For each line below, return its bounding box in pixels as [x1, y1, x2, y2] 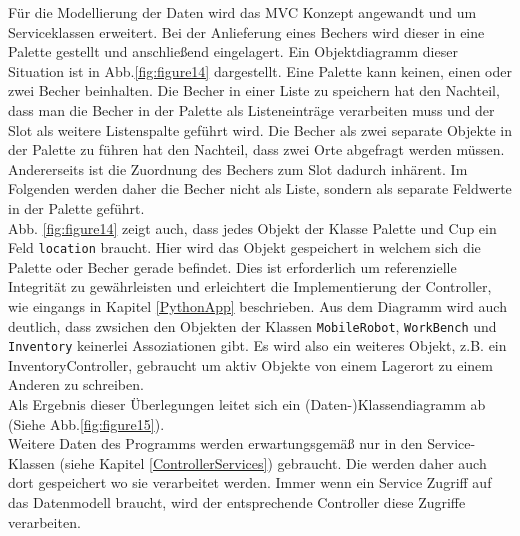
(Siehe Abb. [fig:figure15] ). [8, 413, 165, 434]
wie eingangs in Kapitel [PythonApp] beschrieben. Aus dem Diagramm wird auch [8, 295, 507, 316]
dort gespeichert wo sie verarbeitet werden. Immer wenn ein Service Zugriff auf [8, 472, 492, 493]
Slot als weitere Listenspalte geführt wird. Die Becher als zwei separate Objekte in [8, 119, 512, 140]
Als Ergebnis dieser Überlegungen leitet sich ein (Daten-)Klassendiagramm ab [8, 394, 486, 415]
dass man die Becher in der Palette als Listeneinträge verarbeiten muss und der [8, 99, 495, 120]
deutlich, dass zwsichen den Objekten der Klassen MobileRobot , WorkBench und [8, 315, 497, 336]
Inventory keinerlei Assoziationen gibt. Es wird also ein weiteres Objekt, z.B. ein [8, 335, 507, 356]
